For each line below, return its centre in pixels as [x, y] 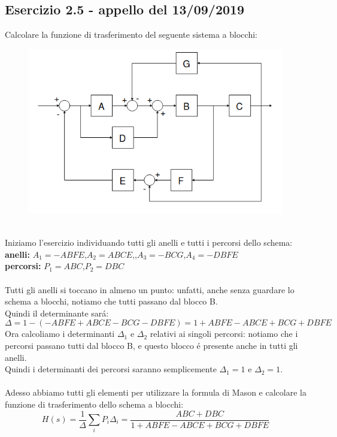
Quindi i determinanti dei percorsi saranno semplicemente [111, 369]
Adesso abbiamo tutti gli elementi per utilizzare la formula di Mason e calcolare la [156, 392]
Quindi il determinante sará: [57, 313]
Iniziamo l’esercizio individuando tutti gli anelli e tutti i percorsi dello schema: [149, 242]
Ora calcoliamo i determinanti [60, 334]
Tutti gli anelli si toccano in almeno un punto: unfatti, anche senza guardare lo [150, 289]
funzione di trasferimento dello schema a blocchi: [94, 404]
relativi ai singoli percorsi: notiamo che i [224, 334]
